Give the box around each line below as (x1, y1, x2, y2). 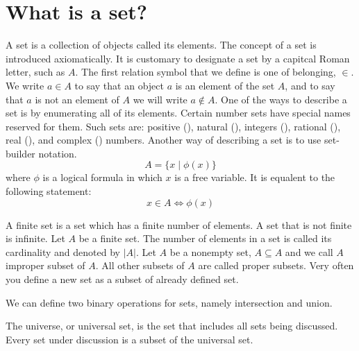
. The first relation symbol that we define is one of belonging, (75, 65, 336, 79)
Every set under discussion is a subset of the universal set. (6, 332, 253, 346)
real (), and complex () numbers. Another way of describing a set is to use (6, 132, 322, 147)
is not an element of (35, 92, 119, 106)
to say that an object (74, 78, 164, 92)
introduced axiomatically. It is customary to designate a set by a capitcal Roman (6, 51, 350, 65)
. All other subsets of (95, 258, 185, 273)
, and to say (285, 78, 335, 92)
